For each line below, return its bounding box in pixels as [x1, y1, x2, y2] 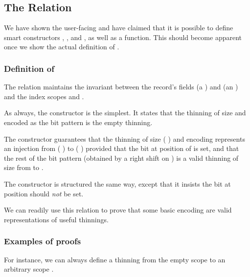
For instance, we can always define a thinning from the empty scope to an [4, 254, 226, 264]
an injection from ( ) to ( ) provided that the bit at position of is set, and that [4, 143, 239, 153]
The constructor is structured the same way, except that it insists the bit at [4, 178, 231, 189]
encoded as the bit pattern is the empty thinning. [4, 117, 153, 127]
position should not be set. [4, 188, 84, 198]
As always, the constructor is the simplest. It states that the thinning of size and [4, 107, 246, 118]
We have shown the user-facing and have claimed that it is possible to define [4, 22, 233, 33]
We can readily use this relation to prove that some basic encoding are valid [4, 205, 232, 215]
